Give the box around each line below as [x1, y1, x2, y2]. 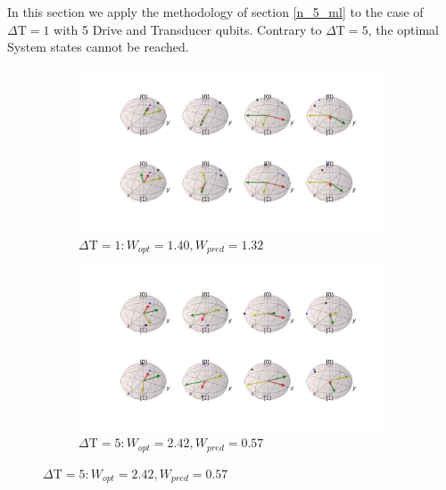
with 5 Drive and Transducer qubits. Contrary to [54, 20, 322, 38]
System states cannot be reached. [7, 37, 189, 56]
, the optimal [368, 20, 439, 38]
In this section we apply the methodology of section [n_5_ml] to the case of [7, 3, 424, 20]
